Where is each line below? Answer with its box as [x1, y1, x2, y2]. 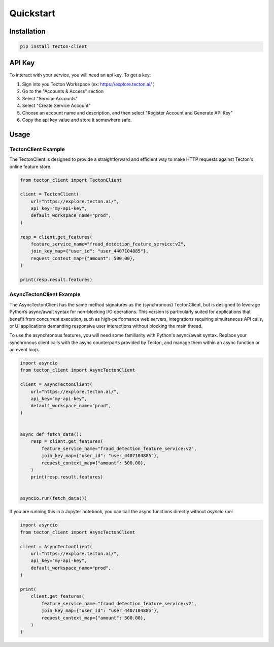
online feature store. [9, 163, 52, 170]
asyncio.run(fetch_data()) [20, 495, 87, 501]
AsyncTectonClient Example [9, 291, 81, 298]
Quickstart [9, 8, 56, 19]
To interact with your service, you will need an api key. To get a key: [9, 72, 151, 78]
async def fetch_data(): [20, 431, 82, 437]
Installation [9, 27, 46, 36]
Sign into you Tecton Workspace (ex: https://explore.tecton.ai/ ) [22, 81, 155, 88]
